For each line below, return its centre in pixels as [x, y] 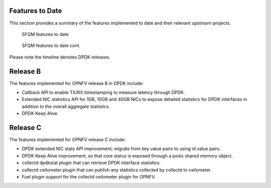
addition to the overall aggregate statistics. [66, 106]
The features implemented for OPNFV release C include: [67, 139]
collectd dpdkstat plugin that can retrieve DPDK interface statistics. [91, 163]
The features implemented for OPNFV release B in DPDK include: [77, 83]
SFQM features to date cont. [51, 45]
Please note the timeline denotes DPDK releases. [60, 57]
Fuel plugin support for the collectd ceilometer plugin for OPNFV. [89, 177]
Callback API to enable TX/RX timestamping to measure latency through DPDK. [103, 92]
